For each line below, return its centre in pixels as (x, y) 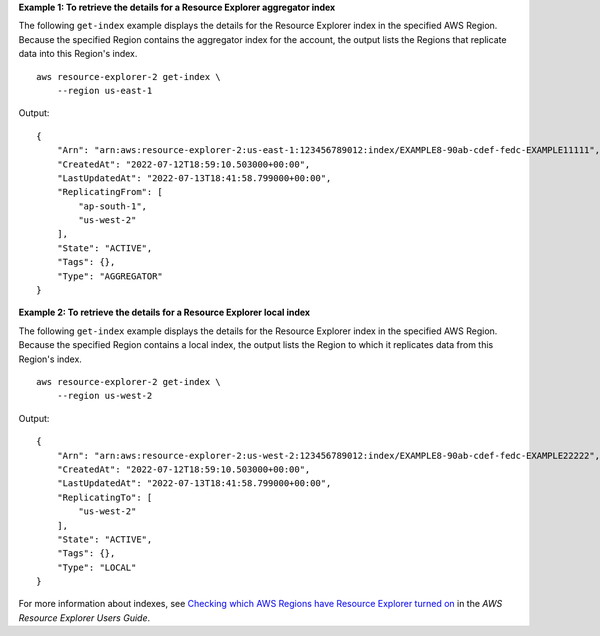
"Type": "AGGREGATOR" (110, 276)
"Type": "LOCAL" (96, 567)
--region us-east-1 (104, 90)
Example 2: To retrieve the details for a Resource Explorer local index (164, 312)
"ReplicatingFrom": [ (110, 192)
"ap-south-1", (113, 206)
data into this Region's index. (78, 54)
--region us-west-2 (104, 396)
